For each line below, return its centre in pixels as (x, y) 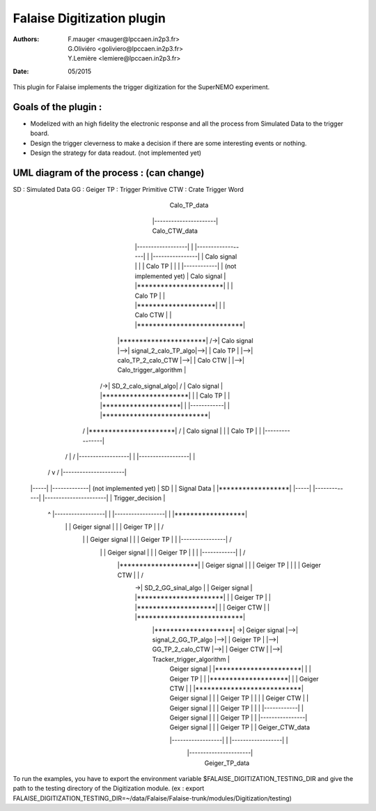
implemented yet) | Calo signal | (180, 276)
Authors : (26, 39)
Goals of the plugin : (57, 107)
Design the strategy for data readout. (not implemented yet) (116, 153)
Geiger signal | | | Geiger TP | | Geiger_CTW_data (240, 727)
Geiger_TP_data (227, 763)
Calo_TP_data (189, 205)
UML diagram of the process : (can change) (109, 173)
